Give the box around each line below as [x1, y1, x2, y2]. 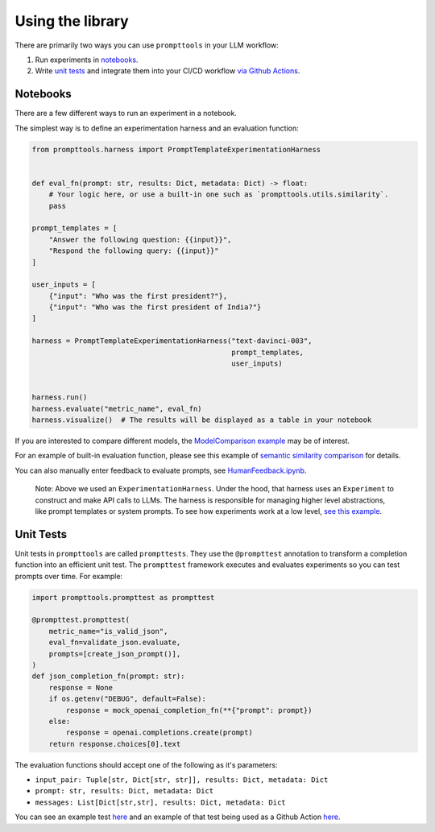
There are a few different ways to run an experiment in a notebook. [14, 109, 237, 118]
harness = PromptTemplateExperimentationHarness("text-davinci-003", [31, 337, 313, 346]
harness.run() [31, 393, 88, 402]
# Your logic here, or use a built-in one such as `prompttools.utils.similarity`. [48, 190, 389, 199]
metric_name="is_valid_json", [48, 627, 168, 635]
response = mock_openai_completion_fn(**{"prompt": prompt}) [65, 706, 313, 714]
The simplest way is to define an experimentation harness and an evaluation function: [14, 123, 300, 133]
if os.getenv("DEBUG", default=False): [48, 694, 207, 704]
